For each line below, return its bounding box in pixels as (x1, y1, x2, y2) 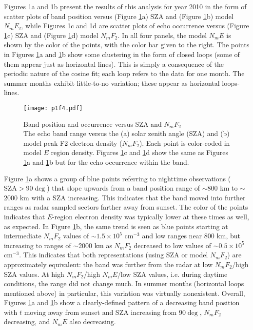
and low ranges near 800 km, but (142, 231, 241, 241)
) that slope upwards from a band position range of (47, 183, 200, 193)
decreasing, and (4, 316, 50, 327)
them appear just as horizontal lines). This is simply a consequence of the (4, 58, 224, 69)
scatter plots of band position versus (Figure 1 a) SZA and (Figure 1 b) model (4, 11, 234, 21)
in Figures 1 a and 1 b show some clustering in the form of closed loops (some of (4, 49, 240, 59)
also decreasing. (69, 316, 116, 327)
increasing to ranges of (4, 240, 71, 250)
